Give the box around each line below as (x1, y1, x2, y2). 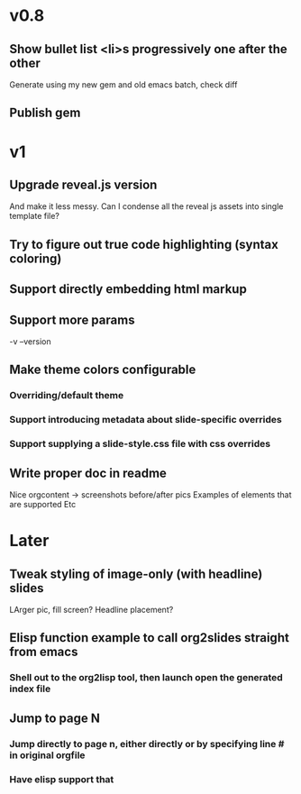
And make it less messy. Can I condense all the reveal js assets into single (9, 201, 284, 212)
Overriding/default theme (9, 389, 124, 402)
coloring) (9, 251, 62, 266)
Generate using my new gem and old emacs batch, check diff (9, 79, 238, 90)
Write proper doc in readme (9, 465, 167, 480)
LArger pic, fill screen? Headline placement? (9, 604, 174, 615)
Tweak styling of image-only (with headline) (9, 566, 263, 581)
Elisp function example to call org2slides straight (9, 630, 290, 645)
